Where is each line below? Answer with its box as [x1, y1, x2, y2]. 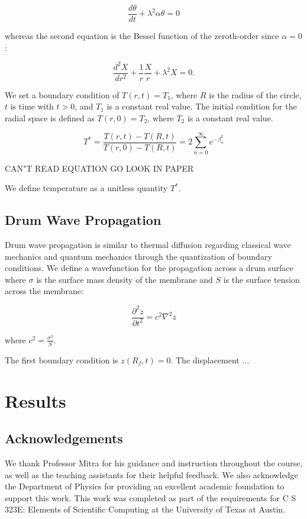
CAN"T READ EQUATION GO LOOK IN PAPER [5, 162, 194, 174]
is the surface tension [223, 273, 300, 285]
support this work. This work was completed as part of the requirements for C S [5, 491, 296, 504]
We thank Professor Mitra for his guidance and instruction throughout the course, [5, 456, 303, 469]
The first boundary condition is [5, 353, 118, 366]
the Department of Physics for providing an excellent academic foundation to [5, 480, 285, 492]
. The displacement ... [170, 353, 250, 366]
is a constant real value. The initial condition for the [106, 100, 297, 112]
